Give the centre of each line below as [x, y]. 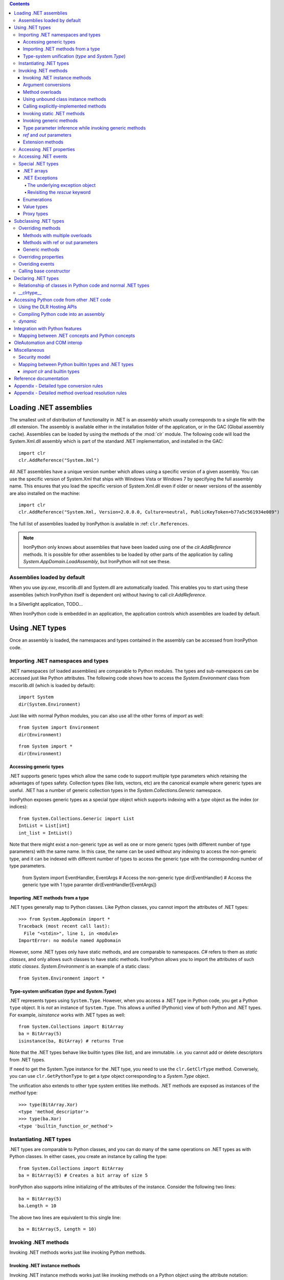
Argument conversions [47, 85]
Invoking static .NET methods [54, 113]
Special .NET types [39, 163]
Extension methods [43, 142]
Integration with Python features [48, 328]
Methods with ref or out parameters [61, 242]
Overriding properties [41, 257]
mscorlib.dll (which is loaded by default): [52, 685]
